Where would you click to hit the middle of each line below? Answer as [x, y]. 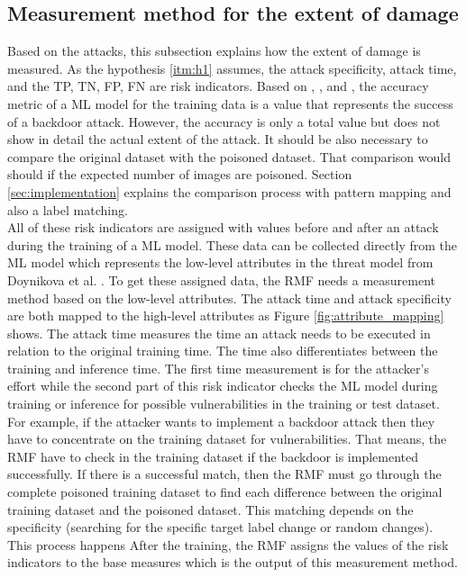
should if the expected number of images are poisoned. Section [180, 174]
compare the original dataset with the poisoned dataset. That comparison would [229, 156]
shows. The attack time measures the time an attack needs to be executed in [219, 333]
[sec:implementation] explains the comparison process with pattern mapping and [229, 191]
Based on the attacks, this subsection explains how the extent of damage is [214, 51]
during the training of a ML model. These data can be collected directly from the [232, 244]
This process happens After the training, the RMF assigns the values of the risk [228, 544]
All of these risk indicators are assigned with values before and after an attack [223, 227]
